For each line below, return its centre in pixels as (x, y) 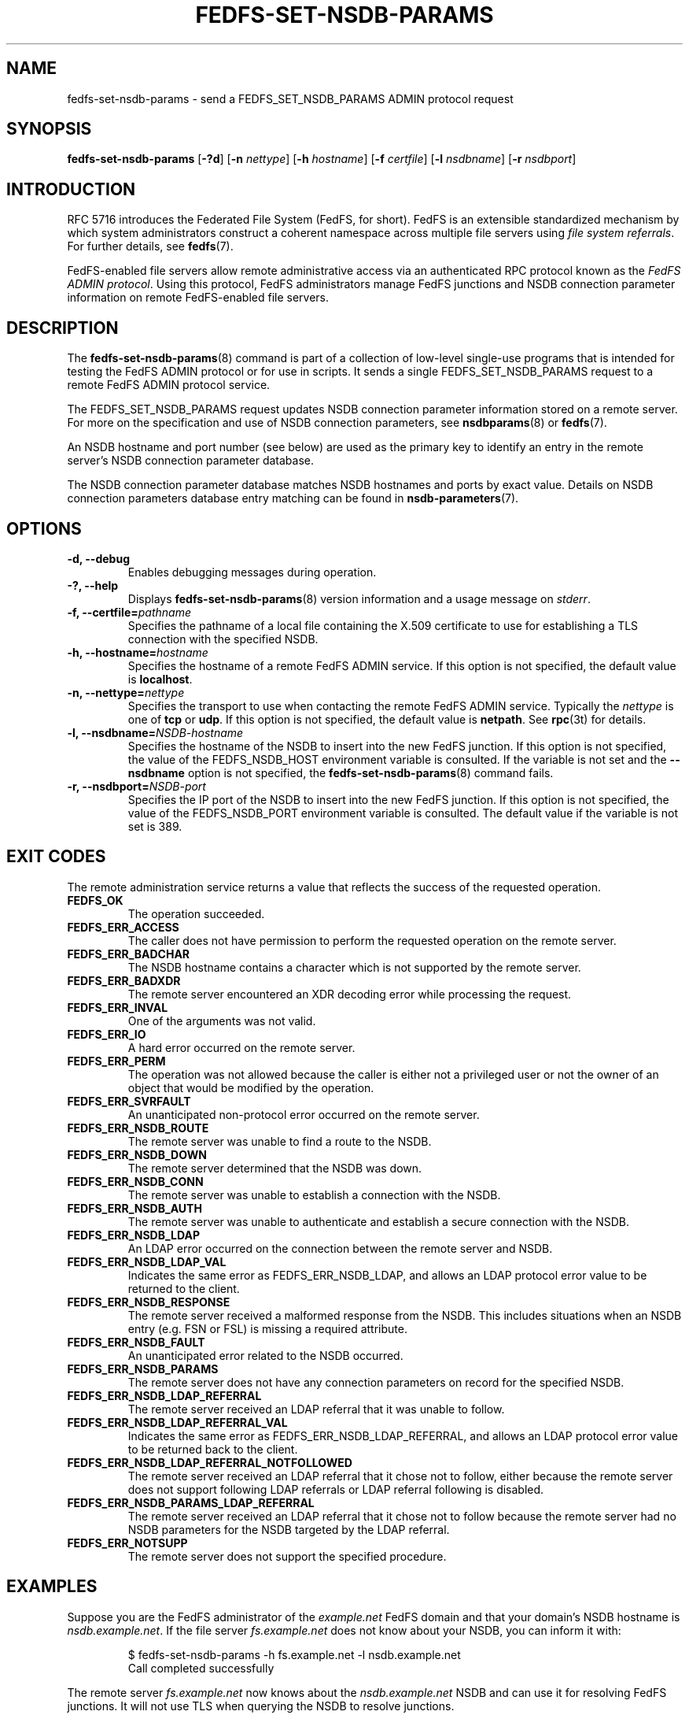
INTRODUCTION (71, 189)
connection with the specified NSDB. (223, 639)
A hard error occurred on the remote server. (241, 1047)
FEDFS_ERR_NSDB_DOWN (137, 1154)
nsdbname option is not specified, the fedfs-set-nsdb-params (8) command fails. (341, 772)
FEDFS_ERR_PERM (116, 1061)
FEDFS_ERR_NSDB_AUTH (134, 1208)
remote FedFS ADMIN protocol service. (169, 385)
